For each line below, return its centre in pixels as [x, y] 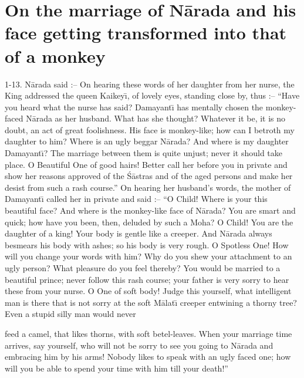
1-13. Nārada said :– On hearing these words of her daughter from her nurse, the [150, 84]
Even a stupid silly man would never [70, 314]
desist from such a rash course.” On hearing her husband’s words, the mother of [148, 187]
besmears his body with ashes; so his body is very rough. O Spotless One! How [147, 244]
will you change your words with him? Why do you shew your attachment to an [148, 256]
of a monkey [55, 55]
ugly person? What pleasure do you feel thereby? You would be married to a [143, 268]
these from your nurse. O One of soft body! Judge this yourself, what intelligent [148, 291]
